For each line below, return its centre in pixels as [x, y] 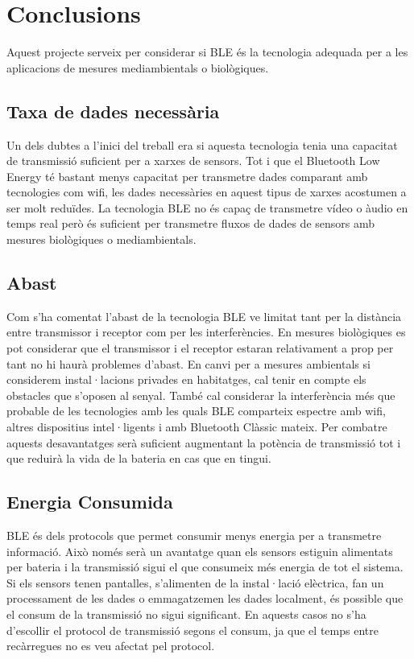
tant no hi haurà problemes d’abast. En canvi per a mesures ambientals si [188, 363]
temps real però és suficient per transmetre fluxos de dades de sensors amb [191, 223]
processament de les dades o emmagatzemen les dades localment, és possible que [205, 598]
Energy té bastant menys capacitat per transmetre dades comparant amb [187, 176]
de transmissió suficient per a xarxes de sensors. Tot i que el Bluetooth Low [193, 161]
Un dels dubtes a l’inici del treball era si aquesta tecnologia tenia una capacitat [202, 144]
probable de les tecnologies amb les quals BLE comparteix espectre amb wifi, [196, 411]
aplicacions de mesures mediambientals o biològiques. [138, 67]
